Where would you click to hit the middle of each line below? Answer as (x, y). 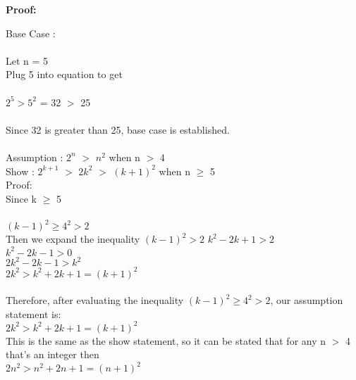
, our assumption (307, 300)
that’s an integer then (53, 354)
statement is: (33, 313)
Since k (21, 198)
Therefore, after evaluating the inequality (95, 300)
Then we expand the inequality (73, 239)
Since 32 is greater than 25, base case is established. (118, 129)
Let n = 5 (27, 60)
